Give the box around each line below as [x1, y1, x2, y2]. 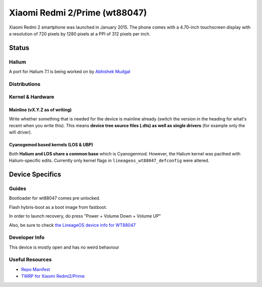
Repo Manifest [21, 266, 50, 272]
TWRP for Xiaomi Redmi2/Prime [21, 273, 85, 279]
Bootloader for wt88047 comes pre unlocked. [9, 195, 100, 201]
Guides [9, 185, 27, 192]
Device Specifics [9, 170, 62, 178]
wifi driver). [9, 129, 32, 135]
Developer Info [9, 234, 45, 241]
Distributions [9, 81, 41, 87]
